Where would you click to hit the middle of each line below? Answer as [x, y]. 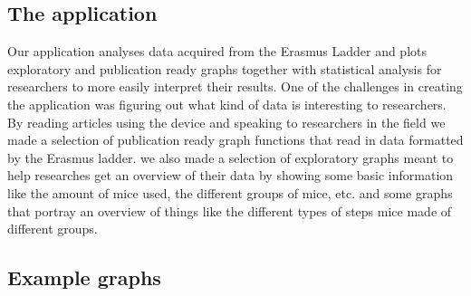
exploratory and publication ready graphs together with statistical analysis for [225, 68]
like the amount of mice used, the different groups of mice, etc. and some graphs [230, 192]
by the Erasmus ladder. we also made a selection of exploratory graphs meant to [231, 157]
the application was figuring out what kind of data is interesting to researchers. [227, 104]
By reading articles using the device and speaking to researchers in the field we [226, 122]
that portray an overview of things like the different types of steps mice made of [230, 210]
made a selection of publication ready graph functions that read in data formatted [235, 140]
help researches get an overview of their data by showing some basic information [231, 175]
